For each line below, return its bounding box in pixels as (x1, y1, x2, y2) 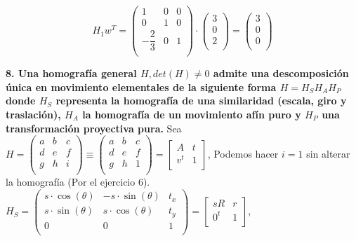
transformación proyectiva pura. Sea (6, 120, 182, 135)
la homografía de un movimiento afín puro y (82, 107, 301, 122)
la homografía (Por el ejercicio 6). (6, 174, 150, 189)
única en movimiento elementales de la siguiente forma (6, 79, 277, 94)
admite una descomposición (213, 66, 349, 81)
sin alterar (306, 146, 350, 161)
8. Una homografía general (6, 66, 137, 81)
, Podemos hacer (207, 146, 279, 161)
